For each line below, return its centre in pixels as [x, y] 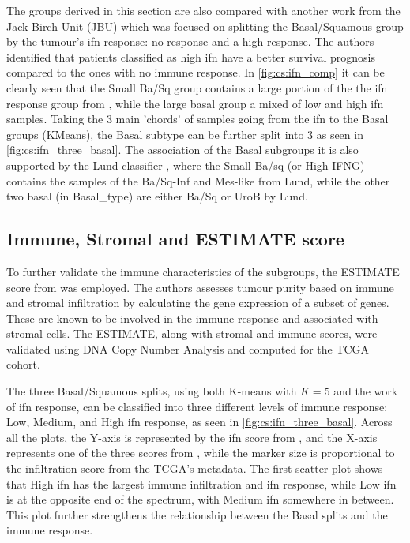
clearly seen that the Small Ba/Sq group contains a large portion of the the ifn [197, 87]
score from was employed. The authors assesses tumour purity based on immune [200, 287]
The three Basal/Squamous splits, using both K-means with [152, 391]
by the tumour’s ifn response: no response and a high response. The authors [190, 41]
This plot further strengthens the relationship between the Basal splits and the [197, 514]
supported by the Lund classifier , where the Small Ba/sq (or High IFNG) [186, 165]
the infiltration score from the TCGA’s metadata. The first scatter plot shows [195, 468]
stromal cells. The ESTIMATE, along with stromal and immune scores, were [192, 333]
